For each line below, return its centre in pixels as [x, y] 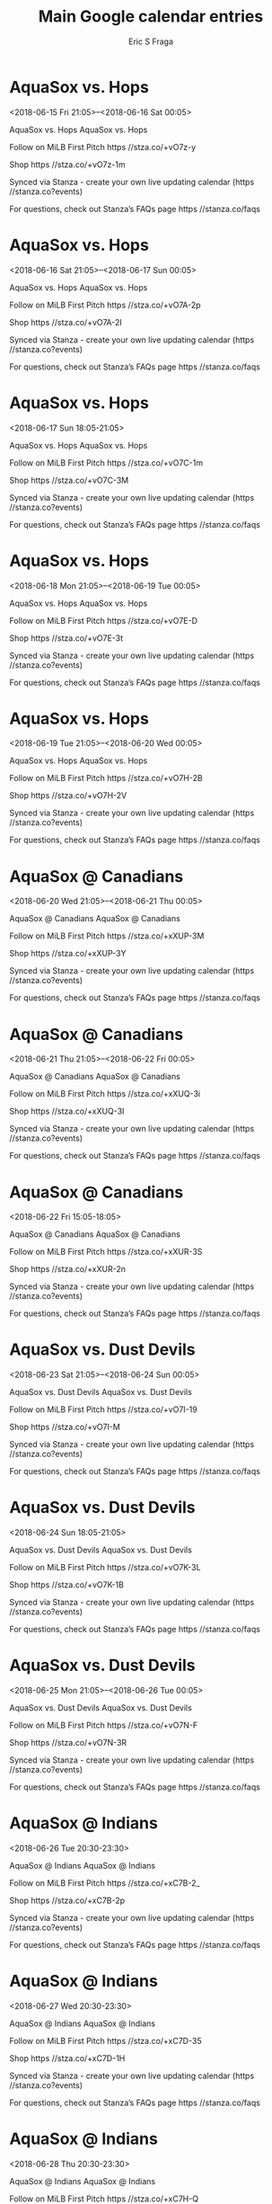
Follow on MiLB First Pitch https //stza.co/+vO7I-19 [103, 1409]
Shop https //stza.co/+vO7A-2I [66, 322]
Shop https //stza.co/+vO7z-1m [67, 164]
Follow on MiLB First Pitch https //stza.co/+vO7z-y [103, 147]
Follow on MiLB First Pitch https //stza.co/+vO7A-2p [105, 305]
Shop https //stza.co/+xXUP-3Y [68, 954]
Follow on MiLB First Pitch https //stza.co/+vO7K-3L [105, 1568]
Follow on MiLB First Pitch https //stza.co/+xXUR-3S [106, 1252]
